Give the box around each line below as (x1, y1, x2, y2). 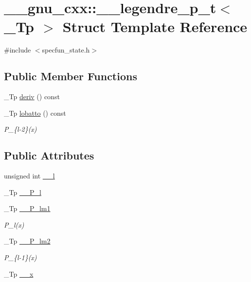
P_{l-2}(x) (4, 124, 37, 134)
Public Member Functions (4, 69, 137, 84)
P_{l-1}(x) (4, 252, 37, 263)
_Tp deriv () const (4, 91, 60, 102)
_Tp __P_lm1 (4, 203, 51, 213)
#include (4, 45, 31, 55)
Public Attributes (4, 148, 94, 163)
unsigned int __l (4, 171, 55, 181)
